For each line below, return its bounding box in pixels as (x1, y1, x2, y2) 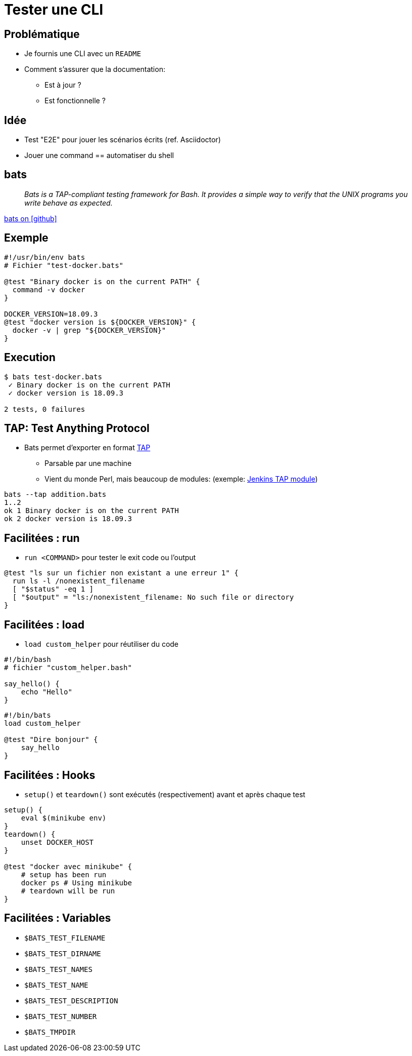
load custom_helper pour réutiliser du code (24, 640, 179, 649)
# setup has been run (21, 870, 107, 879)
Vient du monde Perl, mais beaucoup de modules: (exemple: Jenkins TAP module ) (44, 475, 318, 484)
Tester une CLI (4, 1, 104, 18)
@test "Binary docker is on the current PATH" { (4, 277, 200, 286)
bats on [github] (4, 214, 57, 223)
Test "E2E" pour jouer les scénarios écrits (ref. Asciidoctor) (24, 135, 221, 144)
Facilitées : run (4, 531, 80, 544)
